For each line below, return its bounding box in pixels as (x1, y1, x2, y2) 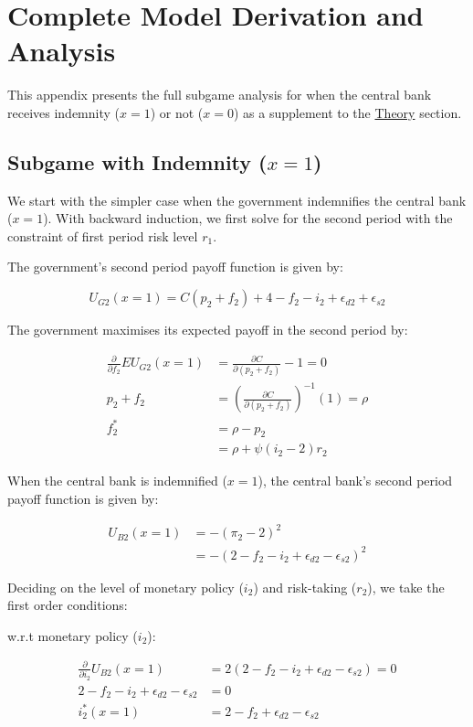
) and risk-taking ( (253, 577, 357, 596)
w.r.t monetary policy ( (7, 625, 138, 645)
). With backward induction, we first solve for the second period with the (43, 208, 453, 228)
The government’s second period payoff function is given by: (7, 257, 343, 276)
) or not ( (150, 102, 204, 122)
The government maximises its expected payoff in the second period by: (7, 320, 408, 339)
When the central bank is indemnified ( (7, 471, 227, 490)
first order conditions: (7, 595, 128, 615)
